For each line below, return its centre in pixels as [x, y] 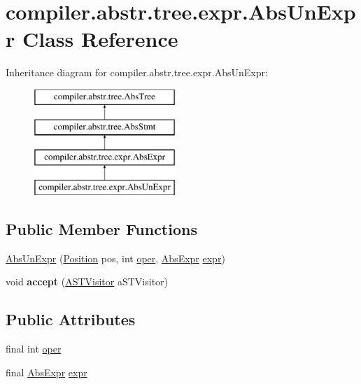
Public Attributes [71, 319]
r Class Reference [92, 39]
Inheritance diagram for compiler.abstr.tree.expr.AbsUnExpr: [137, 72]
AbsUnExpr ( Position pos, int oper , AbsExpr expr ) [115, 258]
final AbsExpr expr [47, 372]
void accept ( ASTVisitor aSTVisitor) [87, 282]
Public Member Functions [101, 229]
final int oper [34, 349]
